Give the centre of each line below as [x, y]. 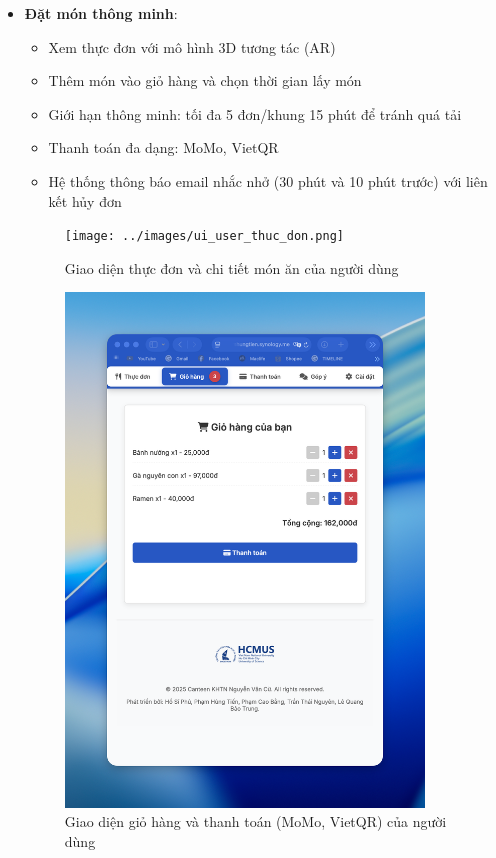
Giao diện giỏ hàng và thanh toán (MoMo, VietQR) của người [255, 821]
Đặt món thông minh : [101, 13]
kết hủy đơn [85, 200]
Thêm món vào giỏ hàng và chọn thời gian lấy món [205, 80]
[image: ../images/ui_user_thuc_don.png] [204, 236]
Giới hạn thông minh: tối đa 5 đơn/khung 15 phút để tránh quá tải [255, 113]
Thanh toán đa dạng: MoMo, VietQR [163, 147]
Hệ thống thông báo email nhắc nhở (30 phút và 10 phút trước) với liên [268, 180]
